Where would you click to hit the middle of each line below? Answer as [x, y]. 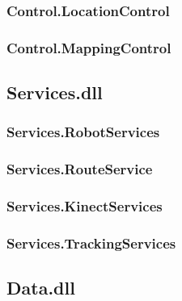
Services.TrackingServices [91, 242]
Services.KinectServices [85, 206]
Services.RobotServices [83, 132]
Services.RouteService [80, 169]
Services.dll [55, 92]
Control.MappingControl [89, 47]
